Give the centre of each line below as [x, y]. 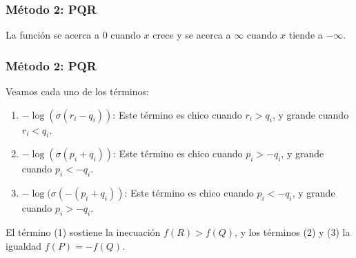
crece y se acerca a [192, 35]
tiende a [306, 35]
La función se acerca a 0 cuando [73, 35]
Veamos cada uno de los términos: [77, 91]
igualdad [24, 245]
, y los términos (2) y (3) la [293, 232]
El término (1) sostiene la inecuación [83, 232]
